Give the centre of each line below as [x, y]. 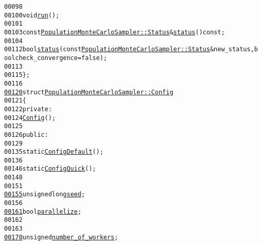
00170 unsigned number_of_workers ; [61, 237]
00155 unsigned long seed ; [45, 195]
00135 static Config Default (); [54, 152]
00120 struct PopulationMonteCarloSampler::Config [89, 92]
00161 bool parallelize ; [43, 211]
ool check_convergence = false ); [56, 58]
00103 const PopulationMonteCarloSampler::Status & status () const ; [115, 32]
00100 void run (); [32, 15]
